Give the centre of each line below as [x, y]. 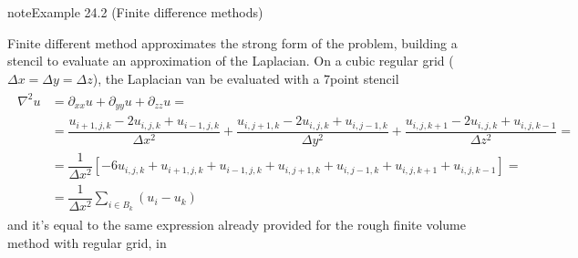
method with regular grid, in [87, 242]
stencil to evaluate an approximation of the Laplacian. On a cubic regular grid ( [231, 61]
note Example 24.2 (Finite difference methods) [135, 12]
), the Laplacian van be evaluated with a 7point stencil [246, 78]
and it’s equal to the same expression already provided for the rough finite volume [237, 225]
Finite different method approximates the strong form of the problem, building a [232, 42]
